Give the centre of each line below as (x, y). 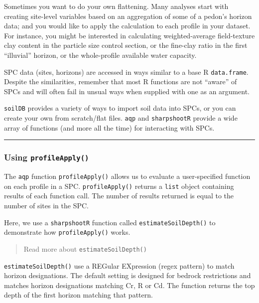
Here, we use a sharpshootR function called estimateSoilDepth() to (110, 222)
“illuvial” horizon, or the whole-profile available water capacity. (100, 55)
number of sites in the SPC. (46, 205)
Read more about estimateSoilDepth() (85, 248)
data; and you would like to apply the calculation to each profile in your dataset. (127, 26)
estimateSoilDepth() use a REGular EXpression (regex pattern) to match (119, 265)
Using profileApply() (47, 157)
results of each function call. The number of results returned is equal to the (119, 196)
